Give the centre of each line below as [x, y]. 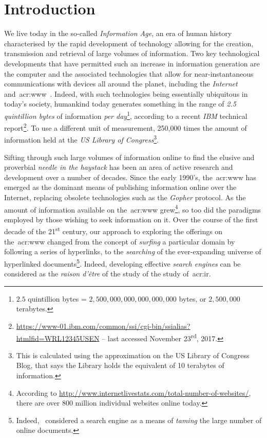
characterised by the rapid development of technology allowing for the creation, [129, 43]
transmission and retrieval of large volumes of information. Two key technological [132, 53]
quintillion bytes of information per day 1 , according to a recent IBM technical [126, 115]
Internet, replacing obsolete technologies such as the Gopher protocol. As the [125, 197]
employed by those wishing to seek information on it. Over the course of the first [131, 219]
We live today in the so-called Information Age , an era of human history [118, 33]
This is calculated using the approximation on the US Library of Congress [133, 355]
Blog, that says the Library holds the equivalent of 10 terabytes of [120, 365]
